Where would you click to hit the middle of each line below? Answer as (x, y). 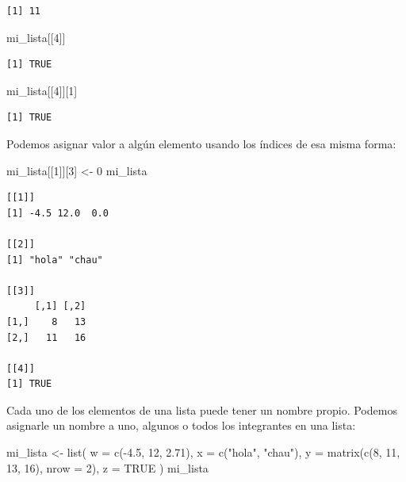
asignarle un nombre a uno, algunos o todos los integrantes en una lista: (181, 425)
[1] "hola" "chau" (55, 260)
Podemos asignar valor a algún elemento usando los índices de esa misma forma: (201, 143)
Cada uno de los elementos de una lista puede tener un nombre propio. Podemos (202, 409)
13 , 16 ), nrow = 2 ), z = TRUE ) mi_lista (107, 467)
